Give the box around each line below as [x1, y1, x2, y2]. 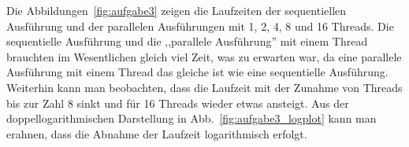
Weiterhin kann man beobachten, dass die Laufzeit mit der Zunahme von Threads [6, 79, 403, 95]
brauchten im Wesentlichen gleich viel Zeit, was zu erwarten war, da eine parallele [6, 48, 402, 64]
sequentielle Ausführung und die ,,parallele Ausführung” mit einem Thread [6, 33, 368, 50]
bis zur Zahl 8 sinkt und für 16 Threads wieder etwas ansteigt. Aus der [6, 94, 349, 111]
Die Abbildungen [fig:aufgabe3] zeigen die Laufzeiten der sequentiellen [6, 2, 347, 18]
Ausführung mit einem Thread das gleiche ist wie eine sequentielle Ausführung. [6, 64, 389, 80]
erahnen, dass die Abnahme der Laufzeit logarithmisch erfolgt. [6, 125, 307, 141]
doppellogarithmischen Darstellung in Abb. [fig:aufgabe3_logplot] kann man [6, 110, 377, 127]
